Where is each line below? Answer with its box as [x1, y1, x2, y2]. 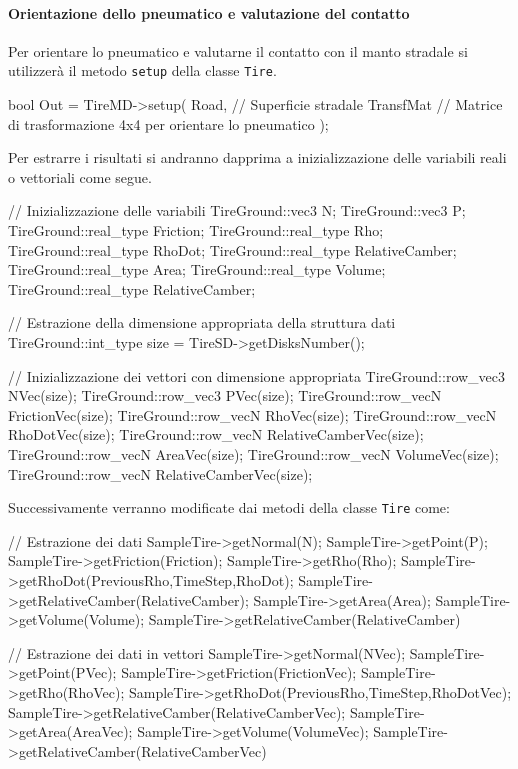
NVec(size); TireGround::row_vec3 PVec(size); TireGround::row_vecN [8, 385, 442, 406]
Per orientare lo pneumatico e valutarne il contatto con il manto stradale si [8, 40, 468, 61]
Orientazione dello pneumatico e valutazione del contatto [8, 2, 410, 23]
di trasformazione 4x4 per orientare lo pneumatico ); [8, 113, 329, 134]
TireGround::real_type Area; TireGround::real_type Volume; [8, 259, 386, 280]
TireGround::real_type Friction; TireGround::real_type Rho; [8, 220, 384, 241]
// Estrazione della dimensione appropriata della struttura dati [8, 312, 396, 333]
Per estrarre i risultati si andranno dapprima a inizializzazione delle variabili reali [8, 147, 507, 168]
